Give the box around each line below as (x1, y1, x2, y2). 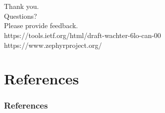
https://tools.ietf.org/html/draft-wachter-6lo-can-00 (4, 30, 161, 40)
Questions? (4, 10, 37, 21)
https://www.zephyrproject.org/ (4, 39, 102, 50)
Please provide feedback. (4, 20, 78, 31)
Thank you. (4, 1, 39, 11)
